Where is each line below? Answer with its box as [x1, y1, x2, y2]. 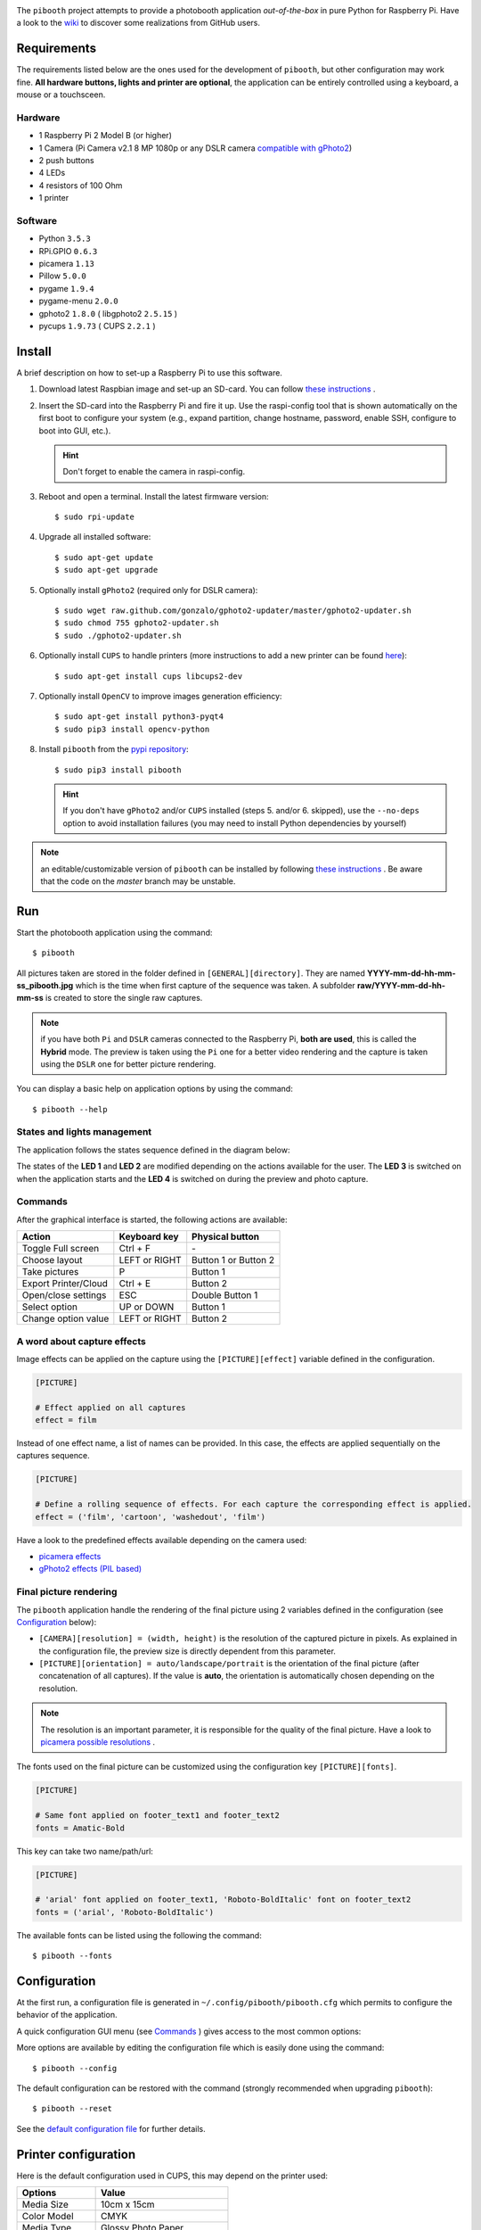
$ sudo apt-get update [54, 552, 154, 562]
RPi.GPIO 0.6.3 [38, 245, 98, 256]
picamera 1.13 [38, 259, 95, 269]
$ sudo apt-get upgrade [54, 565, 159, 575]
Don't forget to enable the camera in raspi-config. [62, 467, 245, 477]
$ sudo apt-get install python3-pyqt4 [54, 712, 224, 722]
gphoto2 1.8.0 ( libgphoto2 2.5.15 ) [38, 308, 178, 318]
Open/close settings [21, 1289, 107, 1301]
